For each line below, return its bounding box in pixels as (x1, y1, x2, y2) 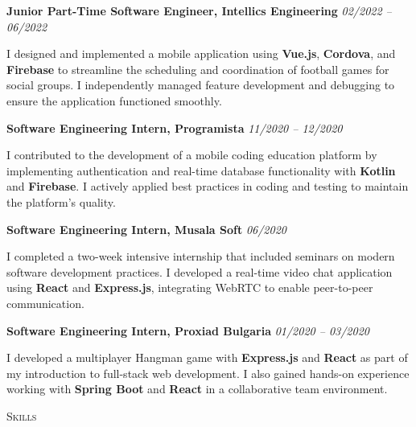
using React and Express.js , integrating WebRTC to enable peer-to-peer (6, 279, 373, 296)
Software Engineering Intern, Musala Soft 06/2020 (6, 220, 286, 237)
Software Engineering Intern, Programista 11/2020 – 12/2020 (6, 119, 343, 136)
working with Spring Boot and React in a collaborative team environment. (6, 380, 388, 397)
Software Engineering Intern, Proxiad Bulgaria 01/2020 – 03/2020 (6, 322, 369, 339)
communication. (6, 294, 84, 311)
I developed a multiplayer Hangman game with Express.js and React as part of (6, 349, 408, 366)
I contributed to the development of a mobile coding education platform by (6, 146, 377, 163)
